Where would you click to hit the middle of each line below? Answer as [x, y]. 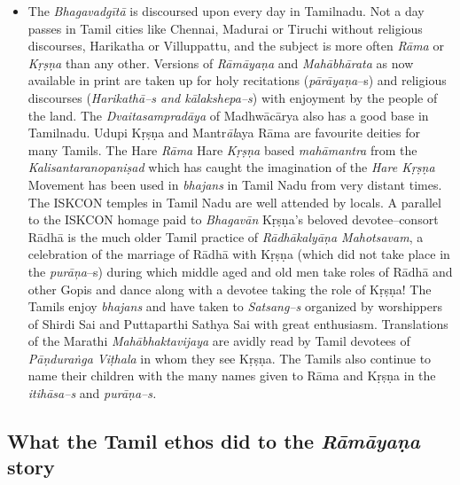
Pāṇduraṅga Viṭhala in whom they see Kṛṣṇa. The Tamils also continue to [230, 358]
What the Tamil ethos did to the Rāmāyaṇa [214, 441]
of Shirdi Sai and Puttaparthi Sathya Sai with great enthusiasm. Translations [238, 323]
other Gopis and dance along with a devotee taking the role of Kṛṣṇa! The [230, 289]
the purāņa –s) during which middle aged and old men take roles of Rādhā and [240, 271]
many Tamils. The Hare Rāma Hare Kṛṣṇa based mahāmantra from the [222, 149]
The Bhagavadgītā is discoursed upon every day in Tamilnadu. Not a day [226, 11]
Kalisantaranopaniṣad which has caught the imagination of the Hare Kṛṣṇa [231, 167]
